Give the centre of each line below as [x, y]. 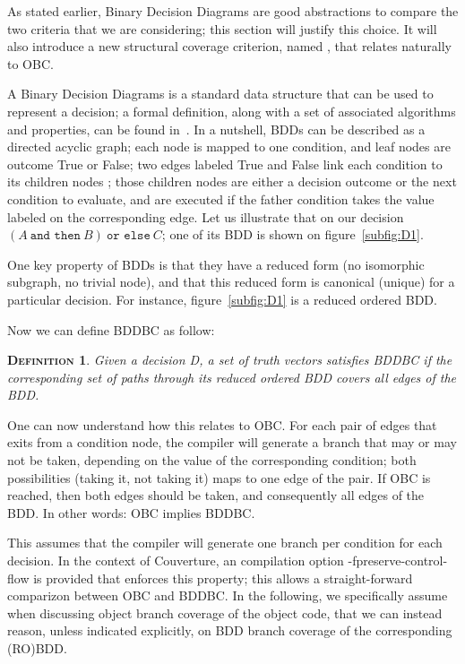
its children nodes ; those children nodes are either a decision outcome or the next [232, 181]
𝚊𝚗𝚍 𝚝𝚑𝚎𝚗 [55, 236]
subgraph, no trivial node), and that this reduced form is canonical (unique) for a [231, 282]
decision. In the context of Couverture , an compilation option [176, 561]
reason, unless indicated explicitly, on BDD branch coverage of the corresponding [230, 630]
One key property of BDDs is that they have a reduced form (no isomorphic [216, 264]
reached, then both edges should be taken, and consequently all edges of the [216, 495]
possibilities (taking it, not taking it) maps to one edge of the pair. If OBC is [219, 477]
